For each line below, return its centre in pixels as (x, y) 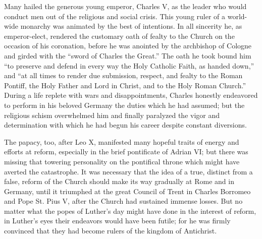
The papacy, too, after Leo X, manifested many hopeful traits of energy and (122, 141)
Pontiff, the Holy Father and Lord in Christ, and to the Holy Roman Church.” (125, 85)
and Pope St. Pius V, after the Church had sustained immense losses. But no (123, 201)
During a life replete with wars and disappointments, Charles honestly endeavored (131, 95)
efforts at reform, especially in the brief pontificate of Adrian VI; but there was (126, 152)
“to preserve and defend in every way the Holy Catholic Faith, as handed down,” (129, 65)
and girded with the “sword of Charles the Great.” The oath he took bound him (128, 55)
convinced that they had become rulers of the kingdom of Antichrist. (111, 231)
